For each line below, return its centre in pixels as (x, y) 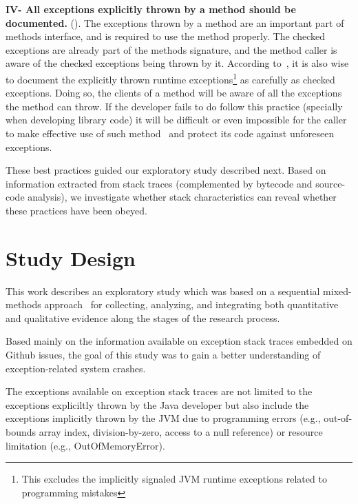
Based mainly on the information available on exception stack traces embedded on (179, 341)
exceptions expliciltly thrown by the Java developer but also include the (157, 404)
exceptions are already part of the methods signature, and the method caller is (171, 49)
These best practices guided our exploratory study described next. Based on (166, 170)
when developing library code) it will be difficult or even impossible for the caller (176, 120)
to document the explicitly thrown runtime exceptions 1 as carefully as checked (170, 78)
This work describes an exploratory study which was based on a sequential (163, 291)
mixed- (337, 291)
